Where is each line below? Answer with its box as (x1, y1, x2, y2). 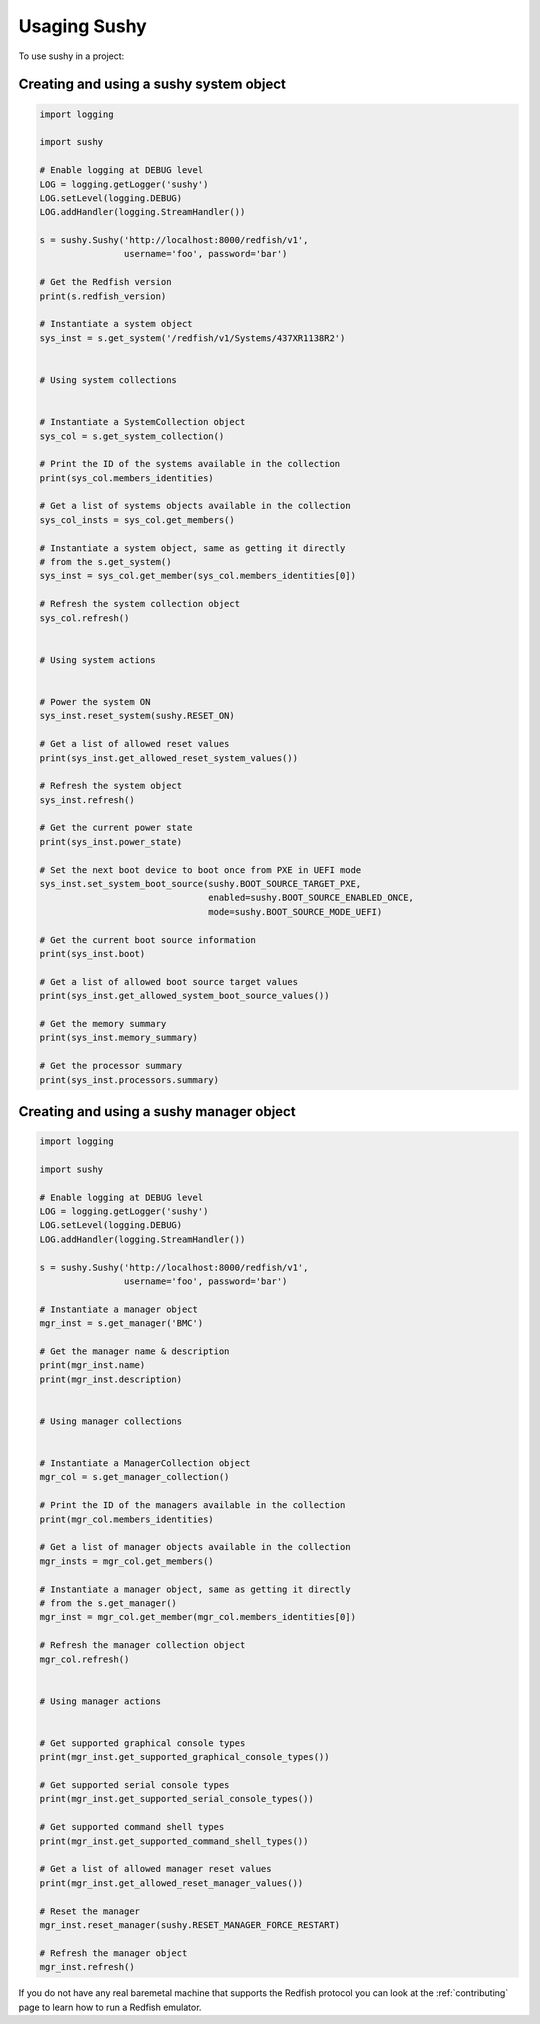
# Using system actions (39, 654, 157, 665)
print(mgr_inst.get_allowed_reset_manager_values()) (39, 1877, 304, 1889)
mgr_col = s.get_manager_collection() (39, 1471, 230, 1483)
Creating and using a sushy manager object (18, 1103, 296, 1120)
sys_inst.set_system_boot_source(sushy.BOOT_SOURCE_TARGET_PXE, (39, 878, 362, 890)
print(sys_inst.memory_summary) (39, 1032, 199, 1044)
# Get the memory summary (39, 1018, 167, 1029)
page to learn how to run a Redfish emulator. (18, 2001, 202, 2013)
